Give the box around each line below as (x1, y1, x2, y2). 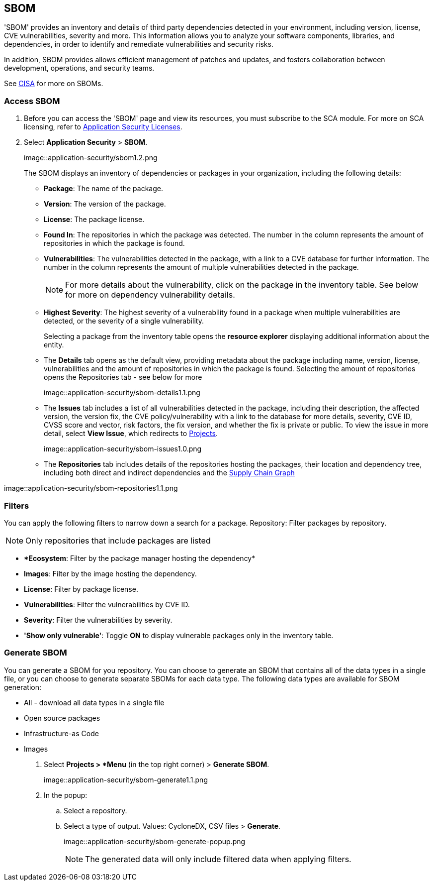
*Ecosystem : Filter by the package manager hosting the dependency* (24, 553, 256, 562)
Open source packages (24, 713, 100, 722)
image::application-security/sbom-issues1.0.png (44, 444, 202, 453)
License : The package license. (44, 215, 145, 224)
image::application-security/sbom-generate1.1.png (44, 775, 208, 784)
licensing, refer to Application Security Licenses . (24, 122, 182, 131)
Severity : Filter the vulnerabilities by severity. (24, 615, 173, 624)
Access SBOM (4, 96, 60, 106)
